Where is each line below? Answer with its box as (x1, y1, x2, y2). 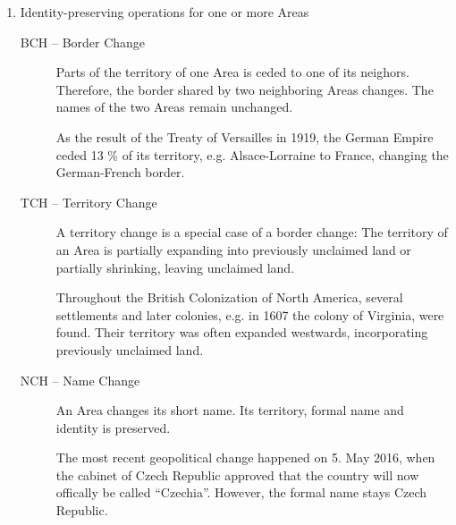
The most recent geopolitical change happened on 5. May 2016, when (55, 448, 435, 467)
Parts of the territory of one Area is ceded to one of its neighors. (55, 63, 410, 81)
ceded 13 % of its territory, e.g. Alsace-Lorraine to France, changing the (55, 145, 449, 164)
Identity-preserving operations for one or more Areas (20, 3, 309, 21)
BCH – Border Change (20, 32, 146, 51)
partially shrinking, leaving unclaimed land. (55, 258, 295, 276)
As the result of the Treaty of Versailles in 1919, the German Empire (55, 127, 434, 146)
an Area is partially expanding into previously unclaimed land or (55, 240, 411, 258)
